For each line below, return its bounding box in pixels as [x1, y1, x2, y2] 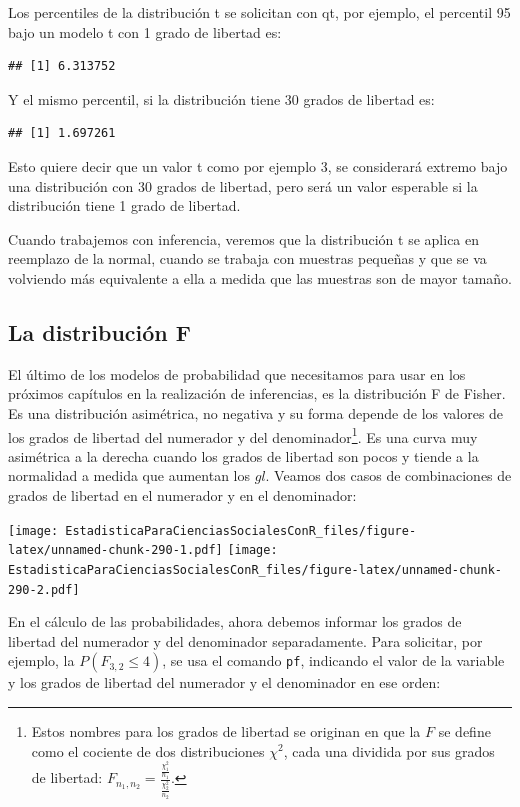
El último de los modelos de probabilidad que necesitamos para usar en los [8, 363, 466, 384]
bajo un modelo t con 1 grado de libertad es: [8, 21, 282, 42]
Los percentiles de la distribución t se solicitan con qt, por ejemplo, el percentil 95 [8, 2, 511, 22]
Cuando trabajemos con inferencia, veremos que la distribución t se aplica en [8, 228, 480, 249]
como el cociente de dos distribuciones [31, 740, 265, 761]
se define [438, 720, 491, 741]
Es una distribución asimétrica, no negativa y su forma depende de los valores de [8, 402, 504, 423]
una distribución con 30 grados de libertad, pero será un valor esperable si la [8, 175, 478, 196]
